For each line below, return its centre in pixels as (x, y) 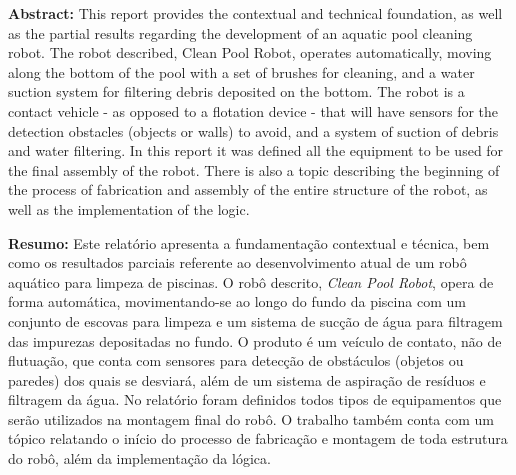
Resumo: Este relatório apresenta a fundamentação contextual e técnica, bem (249, 242)
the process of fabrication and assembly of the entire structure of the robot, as (248, 189)
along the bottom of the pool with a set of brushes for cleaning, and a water (241, 71)
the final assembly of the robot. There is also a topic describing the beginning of (254, 169)
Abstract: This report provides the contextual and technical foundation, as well (255, 13)
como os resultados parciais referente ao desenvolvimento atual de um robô (237, 262)
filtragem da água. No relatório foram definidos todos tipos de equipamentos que (255, 399)
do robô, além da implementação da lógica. (139, 458)
